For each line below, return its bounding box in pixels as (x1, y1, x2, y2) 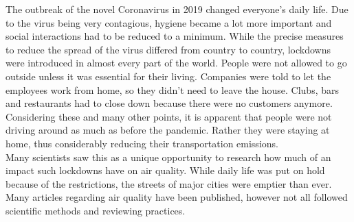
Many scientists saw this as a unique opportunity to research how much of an (5, 149, 331, 164)
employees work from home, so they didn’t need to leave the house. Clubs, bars (5, 82, 340, 97)
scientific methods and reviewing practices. (5, 203, 186, 217)
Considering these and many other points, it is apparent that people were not (5, 109, 332, 123)
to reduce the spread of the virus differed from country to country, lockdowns (5, 42, 331, 56)
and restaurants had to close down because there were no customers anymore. (5, 96, 333, 110)
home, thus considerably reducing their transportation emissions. (5, 136, 278, 150)
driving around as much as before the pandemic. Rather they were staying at (5, 123, 330, 137)
